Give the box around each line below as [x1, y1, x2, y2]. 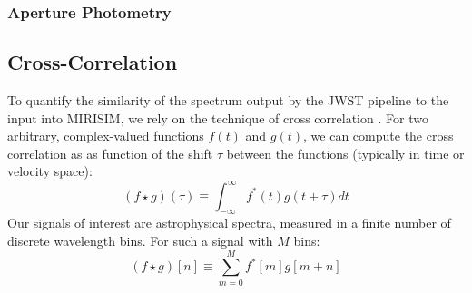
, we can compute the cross [303, 126, 454, 145]
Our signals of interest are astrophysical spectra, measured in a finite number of [7, 213, 451, 232]
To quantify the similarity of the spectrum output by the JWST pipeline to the [7, 91, 449, 110]
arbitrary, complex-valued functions [7, 126, 204, 145]
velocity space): [7, 161, 93, 181]
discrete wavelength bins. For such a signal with [7, 230, 273, 249]
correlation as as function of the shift [7, 143, 213, 162]
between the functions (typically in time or [226, 143, 465, 162]
